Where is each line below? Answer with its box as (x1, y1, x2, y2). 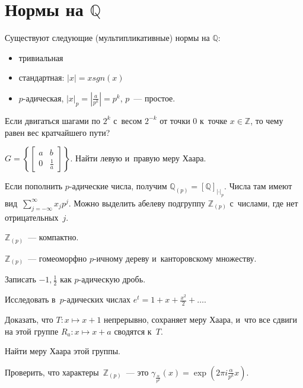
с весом (113, 114, 142, 126)
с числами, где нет (229, 196, 298, 209)
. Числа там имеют (224, 180, 292, 192)
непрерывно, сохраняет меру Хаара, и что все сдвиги (104, 313, 298, 325)
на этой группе (5, 325, 59, 337)
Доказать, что (5, 313, 53, 325)
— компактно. (28, 231, 79, 243)
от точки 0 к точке (160, 114, 228, 126)
